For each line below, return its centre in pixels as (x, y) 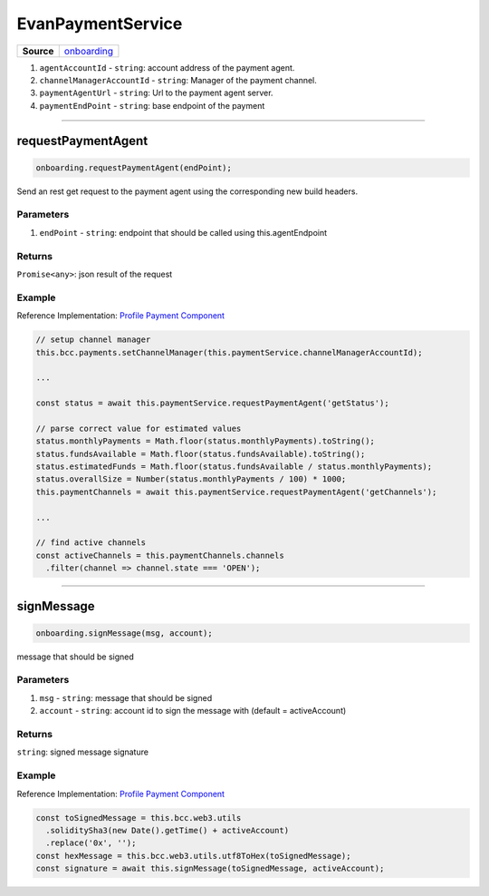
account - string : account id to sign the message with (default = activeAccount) (193, 711)
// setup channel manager (93, 340)
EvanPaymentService (100, 24)
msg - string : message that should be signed (126, 697)
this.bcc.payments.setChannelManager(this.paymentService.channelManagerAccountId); (229, 352)
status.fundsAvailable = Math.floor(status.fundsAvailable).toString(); (201, 454)
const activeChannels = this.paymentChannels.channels (160, 555)
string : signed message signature (83, 752)
